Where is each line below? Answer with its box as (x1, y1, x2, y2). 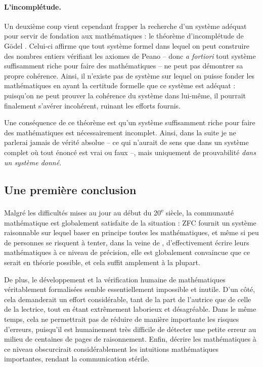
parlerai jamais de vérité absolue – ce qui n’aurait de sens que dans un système (4, 137, 249, 148)
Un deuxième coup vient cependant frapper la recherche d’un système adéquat (4, 20, 247, 31)
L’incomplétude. (4, 1, 61, 12)
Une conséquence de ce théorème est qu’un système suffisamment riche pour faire (4, 117, 255, 128)
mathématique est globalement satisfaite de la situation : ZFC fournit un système (4, 217, 256, 228)
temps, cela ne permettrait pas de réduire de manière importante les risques (4, 313, 239, 324)
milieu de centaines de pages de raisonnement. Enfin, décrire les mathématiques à (4, 334, 256, 344)
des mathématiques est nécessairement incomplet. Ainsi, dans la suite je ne (4, 127, 236, 137)
